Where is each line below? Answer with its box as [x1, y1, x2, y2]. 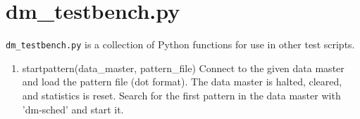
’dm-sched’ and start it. [22, 101, 124, 116]
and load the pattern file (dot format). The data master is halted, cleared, [22, 74, 342, 89]
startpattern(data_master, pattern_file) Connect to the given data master [22, 60, 345, 75]
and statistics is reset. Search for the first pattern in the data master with [22, 87, 341, 102]
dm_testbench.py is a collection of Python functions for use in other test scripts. [6, 37, 355, 52]
